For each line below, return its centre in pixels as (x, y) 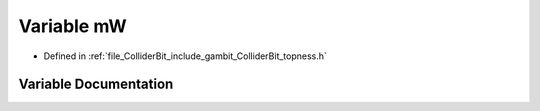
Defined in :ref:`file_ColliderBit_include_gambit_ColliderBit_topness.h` (185, 56)
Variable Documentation (96, 84)
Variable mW (72, 26)
